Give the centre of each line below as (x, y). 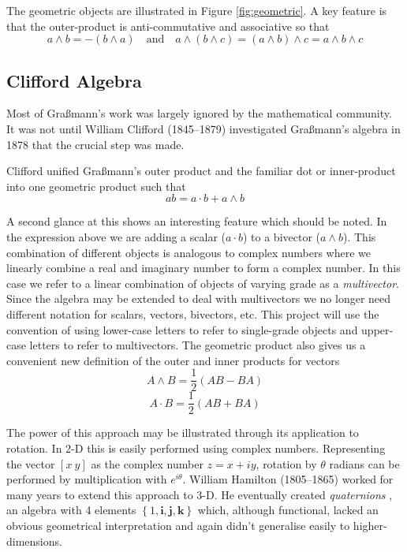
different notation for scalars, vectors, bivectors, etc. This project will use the (193, 313)
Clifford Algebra (74, 80)
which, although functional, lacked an (288, 510)
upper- (377, 329)
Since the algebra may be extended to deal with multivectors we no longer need (199, 298)
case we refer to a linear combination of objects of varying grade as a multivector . (203, 283)
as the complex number (147, 463)
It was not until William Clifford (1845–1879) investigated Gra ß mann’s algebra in (203, 128)
